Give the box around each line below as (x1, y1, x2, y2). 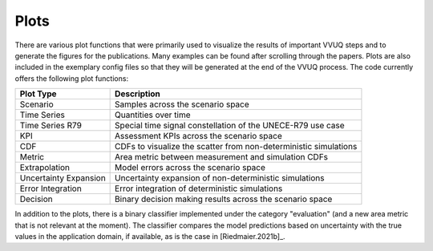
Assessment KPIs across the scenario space (115, 131, 282, 142)
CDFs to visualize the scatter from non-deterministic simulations (115, 141, 358, 152)
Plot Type (19, 88, 57, 99)
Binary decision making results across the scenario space (115, 193, 333, 204)
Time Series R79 (19, 120, 82, 132)
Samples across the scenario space (115, 99, 250, 110)
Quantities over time (115, 109, 191, 120)
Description (115, 88, 160, 99)
